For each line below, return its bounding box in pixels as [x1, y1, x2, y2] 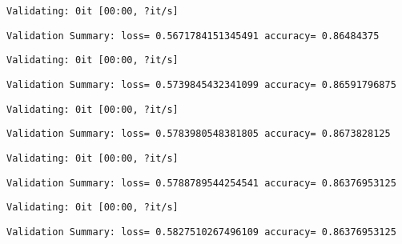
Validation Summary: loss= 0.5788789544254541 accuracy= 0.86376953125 [6, 177, 396, 189]
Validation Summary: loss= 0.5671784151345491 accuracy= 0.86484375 [6, 30, 380, 42]
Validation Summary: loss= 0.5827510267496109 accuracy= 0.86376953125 [6, 226, 396, 238]
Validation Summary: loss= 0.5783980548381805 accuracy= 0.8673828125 [6, 128, 391, 140]
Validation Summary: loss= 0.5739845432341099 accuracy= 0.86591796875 [6, 78, 396, 90]
